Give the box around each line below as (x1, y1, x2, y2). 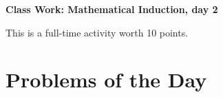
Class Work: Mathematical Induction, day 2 (6, 2, 218, 16)
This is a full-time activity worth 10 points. (6, 25, 189, 39)
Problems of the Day (6, 65, 207, 94)
